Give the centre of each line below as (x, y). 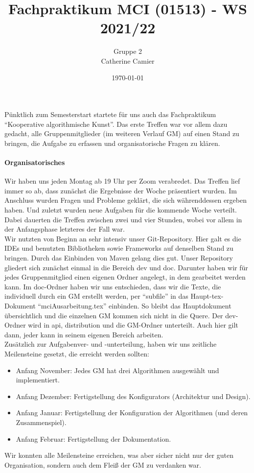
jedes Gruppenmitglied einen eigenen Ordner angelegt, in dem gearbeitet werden (125, 277)
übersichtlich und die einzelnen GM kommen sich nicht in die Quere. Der (114, 315)
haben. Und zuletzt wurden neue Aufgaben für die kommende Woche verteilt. (121, 210)
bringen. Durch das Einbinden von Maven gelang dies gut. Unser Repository (119, 258)
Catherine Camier (128, 60)
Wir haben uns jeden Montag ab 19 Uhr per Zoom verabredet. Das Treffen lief (122, 181)
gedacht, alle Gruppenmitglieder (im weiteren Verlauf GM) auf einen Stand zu (122, 133)
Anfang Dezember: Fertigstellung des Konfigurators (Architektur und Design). (133, 396)
